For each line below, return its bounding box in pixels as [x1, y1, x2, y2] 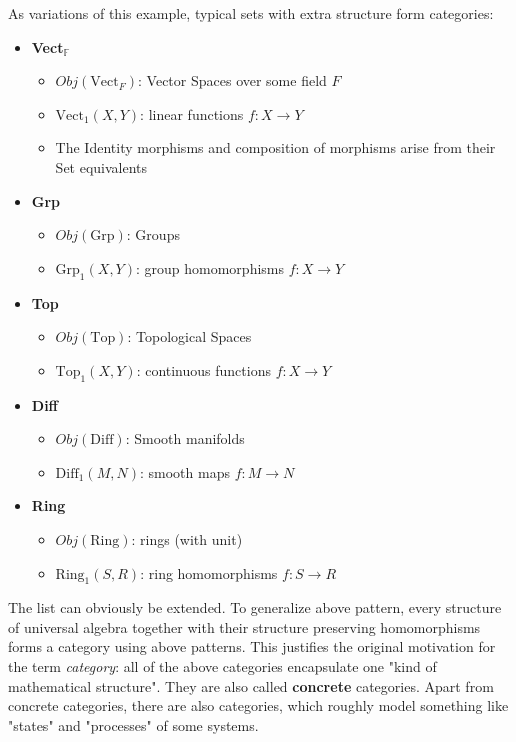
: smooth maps [139, 461, 230, 482]
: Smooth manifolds [125, 428, 245, 449]
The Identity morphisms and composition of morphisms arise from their [55, 137, 496, 158]
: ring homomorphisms [140, 562, 278, 583]
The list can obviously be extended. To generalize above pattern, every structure [8, 597, 502, 618]
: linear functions [140, 103, 244, 124]
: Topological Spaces [127, 326, 252, 347]
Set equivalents [55, 156, 148, 177]
